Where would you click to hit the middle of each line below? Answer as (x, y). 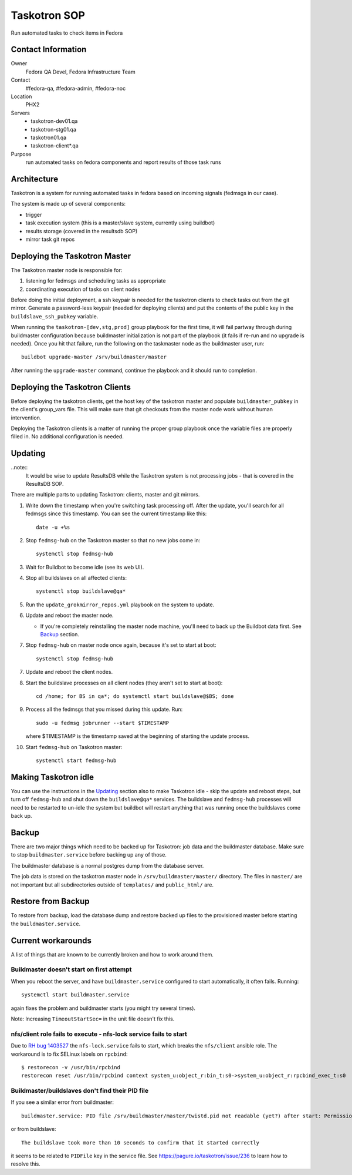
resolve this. (26, 1164)
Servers (21, 113)
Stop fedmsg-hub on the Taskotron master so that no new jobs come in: (113, 540)
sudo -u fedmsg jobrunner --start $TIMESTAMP (103, 723)
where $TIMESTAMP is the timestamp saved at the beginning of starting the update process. (138, 736)
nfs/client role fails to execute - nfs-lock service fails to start (99, 1034)
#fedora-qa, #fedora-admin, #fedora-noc (76, 88)
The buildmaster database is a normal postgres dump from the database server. (107, 865)
